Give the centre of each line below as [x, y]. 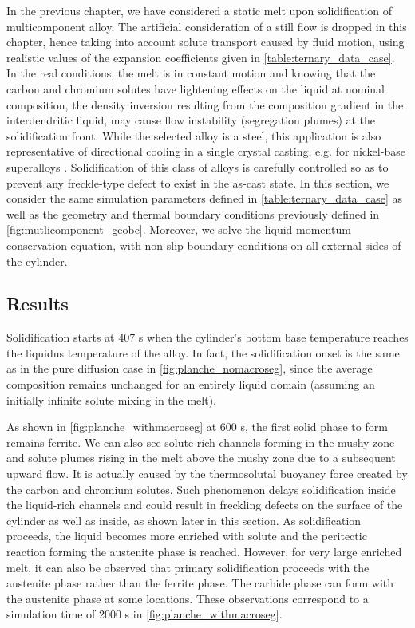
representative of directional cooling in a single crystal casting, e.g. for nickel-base [206, 151]
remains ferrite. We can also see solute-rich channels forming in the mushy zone [201, 442]
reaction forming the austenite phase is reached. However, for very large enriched [204, 552]
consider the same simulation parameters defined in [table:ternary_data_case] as [205, 198]
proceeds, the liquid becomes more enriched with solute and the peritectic [187, 536]
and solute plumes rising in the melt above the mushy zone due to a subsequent [201, 458]
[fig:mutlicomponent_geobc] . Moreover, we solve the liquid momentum [179, 229]
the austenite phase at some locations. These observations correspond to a [188, 598]
